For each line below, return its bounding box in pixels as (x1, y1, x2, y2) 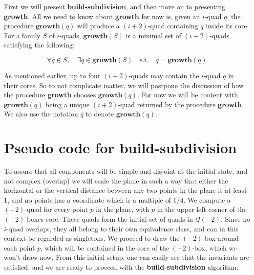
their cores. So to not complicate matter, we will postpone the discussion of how (4, 80, 244, 90)
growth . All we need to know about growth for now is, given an (4, 11, 200, 21)
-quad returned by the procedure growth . (118, 99, 244, 109)
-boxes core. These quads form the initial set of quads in (24, 214, 193, 224)
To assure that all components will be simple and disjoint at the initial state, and (4, 166, 248, 176)
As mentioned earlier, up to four (4, 70, 101, 80)
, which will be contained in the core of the (41, 242, 169, 252)
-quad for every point (24, 204, 88, 214)
